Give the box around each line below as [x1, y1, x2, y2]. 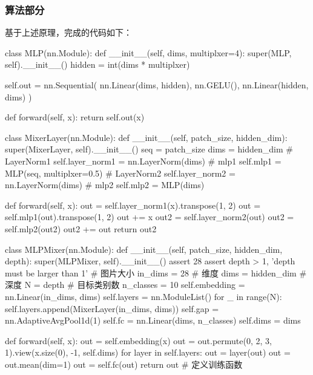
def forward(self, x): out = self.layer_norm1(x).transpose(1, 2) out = [5, 198, 261, 211]
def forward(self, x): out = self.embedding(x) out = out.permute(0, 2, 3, [5, 334, 272, 347]
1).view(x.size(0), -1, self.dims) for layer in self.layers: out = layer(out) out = [5, 346, 291, 359]
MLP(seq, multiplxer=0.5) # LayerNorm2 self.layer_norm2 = [5, 166, 236, 179]
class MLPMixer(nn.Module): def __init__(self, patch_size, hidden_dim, [5, 243, 283, 255]
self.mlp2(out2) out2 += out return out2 [5, 222, 157, 235]
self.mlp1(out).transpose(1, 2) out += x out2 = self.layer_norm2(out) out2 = [5, 210, 294, 223]
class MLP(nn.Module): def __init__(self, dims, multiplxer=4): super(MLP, [5, 46, 292, 59]
